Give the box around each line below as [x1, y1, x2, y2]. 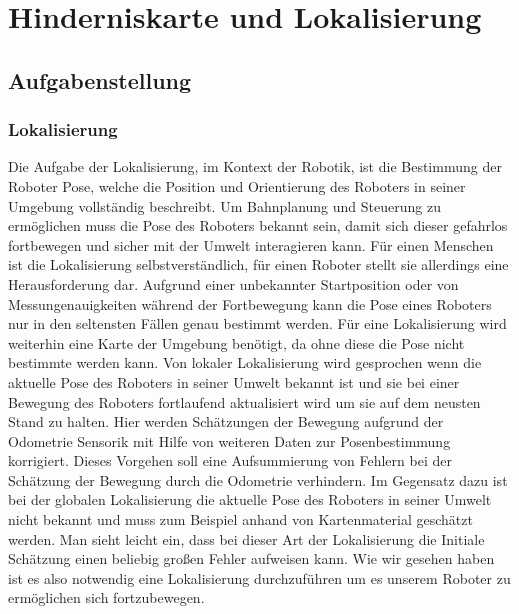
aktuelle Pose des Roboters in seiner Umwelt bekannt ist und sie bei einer [8, 371, 460, 392]
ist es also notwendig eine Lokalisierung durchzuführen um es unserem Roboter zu [8, 567, 511, 588]
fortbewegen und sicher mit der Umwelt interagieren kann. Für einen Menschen [8, 234, 494, 255]
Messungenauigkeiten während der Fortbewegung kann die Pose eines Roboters [8, 293, 492, 314]
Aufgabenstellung [8, 64, 192, 95]
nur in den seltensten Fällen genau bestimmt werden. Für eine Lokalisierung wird [8, 313, 507, 334]
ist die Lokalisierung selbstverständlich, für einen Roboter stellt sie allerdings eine [8, 254, 509, 275]
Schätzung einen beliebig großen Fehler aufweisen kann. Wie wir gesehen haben [8, 548, 495, 569]
